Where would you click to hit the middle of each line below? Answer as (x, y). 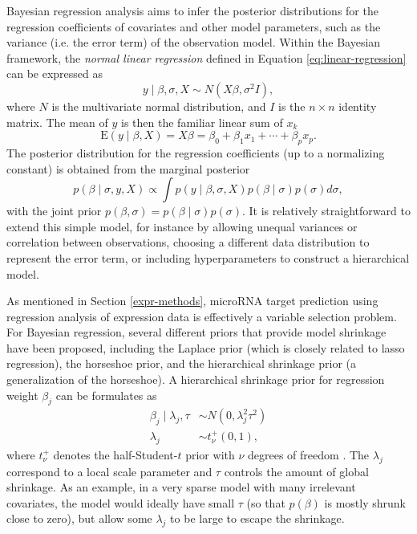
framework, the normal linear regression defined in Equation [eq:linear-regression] (206, 57)
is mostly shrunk (365, 502)
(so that (266, 502)
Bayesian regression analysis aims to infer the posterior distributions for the (192, 10)
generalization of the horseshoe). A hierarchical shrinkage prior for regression (196, 379)
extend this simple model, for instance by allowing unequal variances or (182, 226)
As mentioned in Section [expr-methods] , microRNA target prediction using (192, 301)
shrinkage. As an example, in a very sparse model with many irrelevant (181, 487)
